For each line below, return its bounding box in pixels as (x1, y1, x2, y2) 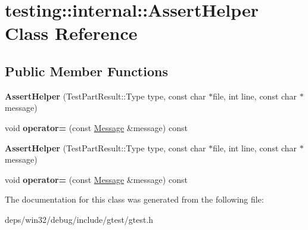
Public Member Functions (5, 61, 168, 80)
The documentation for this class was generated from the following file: (5, 193, 264, 206)
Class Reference (5, 21, 138, 45)
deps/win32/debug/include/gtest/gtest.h (5, 213, 154, 225)
